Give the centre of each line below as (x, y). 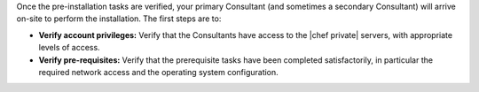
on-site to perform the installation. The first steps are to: (119, 19)
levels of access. (70, 48)
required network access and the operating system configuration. (158, 72)
